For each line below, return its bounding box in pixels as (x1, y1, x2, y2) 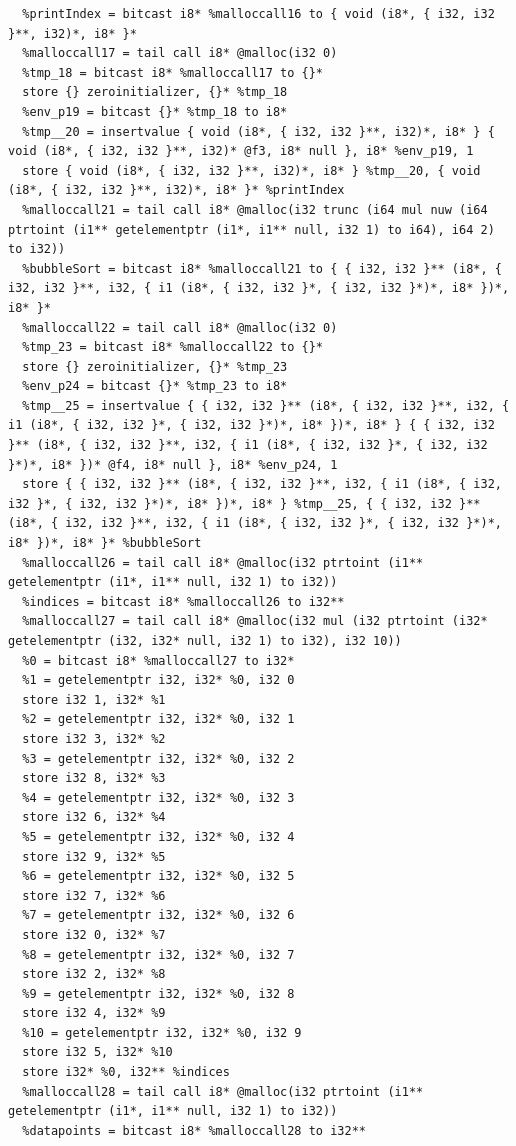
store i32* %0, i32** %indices (22, 1065, 230, 1080)
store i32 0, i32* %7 (22, 927, 166, 942)
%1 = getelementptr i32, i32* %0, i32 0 (22, 673, 295, 688)
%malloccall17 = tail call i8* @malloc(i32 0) (22, 46, 338, 61)
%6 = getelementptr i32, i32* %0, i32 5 (22, 869, 295, 884)
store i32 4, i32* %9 (22, 1006, 166, 1021)
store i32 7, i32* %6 (22, 888, 166, 903)
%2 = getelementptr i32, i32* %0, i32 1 (22, 712, 295, 727)
